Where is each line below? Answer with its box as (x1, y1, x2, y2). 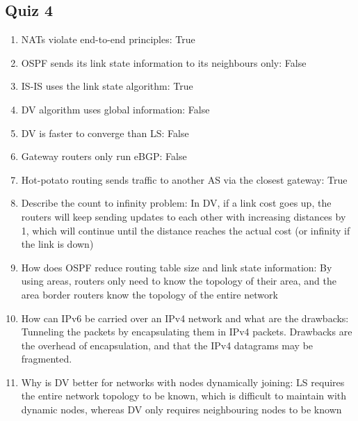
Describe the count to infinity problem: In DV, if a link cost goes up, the (21, 196, 332, 210)
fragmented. (21, 351, 72, 366)
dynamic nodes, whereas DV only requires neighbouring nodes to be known (21, 402, 342, 417)
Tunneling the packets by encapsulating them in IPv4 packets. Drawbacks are (21, 324, 352, 339)
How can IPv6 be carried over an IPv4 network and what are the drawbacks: (21, 310, 349, 325)
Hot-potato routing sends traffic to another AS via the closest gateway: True (21, 172, 348, 186)
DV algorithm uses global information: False (21, 102, 210, 116)
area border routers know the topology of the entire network (21, 287, 278, 301)
